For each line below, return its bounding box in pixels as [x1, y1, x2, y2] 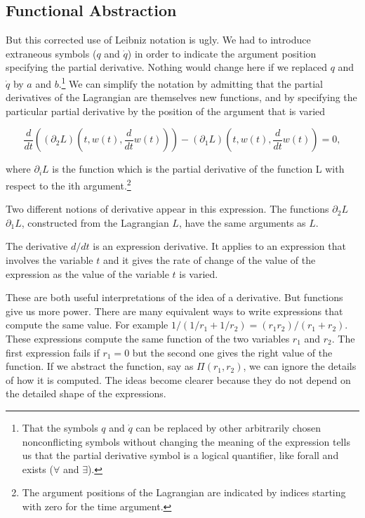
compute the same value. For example [6, 317, 168, 332]
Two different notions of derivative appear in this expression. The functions [6, 201, 329, 216]
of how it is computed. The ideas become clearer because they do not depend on [6, 372, 351, 387]
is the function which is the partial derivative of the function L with [52, 161, 345, 176]
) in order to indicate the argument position [127, 46, 317, 60]
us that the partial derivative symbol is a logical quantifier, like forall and [22, 448, 339, 463]
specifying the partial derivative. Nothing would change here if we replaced [6, 60, 327, 74]
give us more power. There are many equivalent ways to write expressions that [6, 303, 343, 318]
